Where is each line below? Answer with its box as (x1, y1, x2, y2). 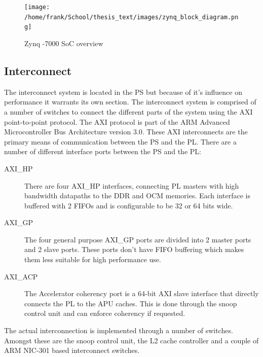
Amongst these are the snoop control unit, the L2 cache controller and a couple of (4, 335, 259, 345)
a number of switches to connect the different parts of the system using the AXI (4, 106, 253, 117)
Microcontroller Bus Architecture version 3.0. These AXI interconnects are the (4, 126, 248, 137)
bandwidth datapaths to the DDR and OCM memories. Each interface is (24, 190, 250, 201)
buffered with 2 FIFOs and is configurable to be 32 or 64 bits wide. (24, 200, 233, 210)
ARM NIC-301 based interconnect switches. (4, 345, 140, 355)
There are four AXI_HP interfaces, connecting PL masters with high (24, 180, 239, 191)
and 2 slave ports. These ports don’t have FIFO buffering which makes (24, 244, 244, 255)
